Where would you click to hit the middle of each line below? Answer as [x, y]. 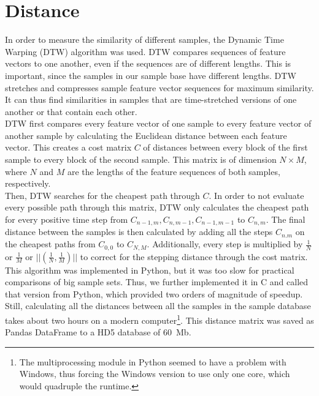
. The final [286, 219]
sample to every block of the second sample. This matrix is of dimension [141, 159]
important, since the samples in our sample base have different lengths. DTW [151, 75]
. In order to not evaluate [256, 195]
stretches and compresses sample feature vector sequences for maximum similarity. [159, 87]
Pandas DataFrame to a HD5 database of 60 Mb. [98, 332]
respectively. [28, 183]
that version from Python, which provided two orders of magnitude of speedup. [154, 293]
